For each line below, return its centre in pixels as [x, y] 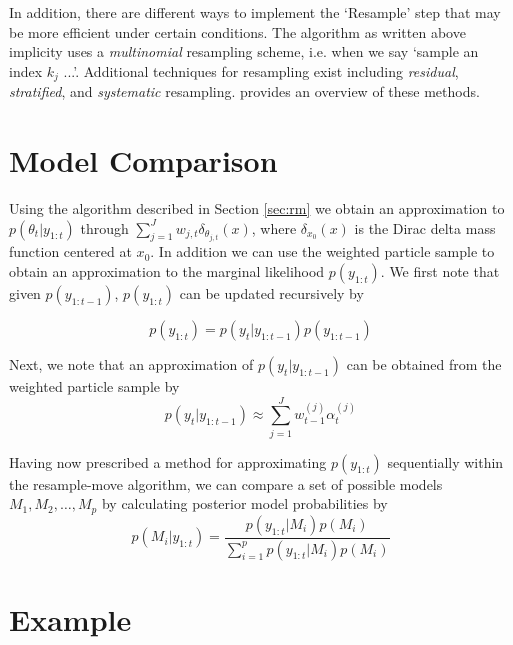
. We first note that [440, 270]
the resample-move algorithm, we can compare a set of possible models [226, 483]
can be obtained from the [424, 363]
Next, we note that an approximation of [131, 363]
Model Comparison [143, 160]
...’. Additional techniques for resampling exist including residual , [261, 70]
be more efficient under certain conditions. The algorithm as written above [237, 31]
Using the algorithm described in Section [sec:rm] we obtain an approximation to [257, 207]
